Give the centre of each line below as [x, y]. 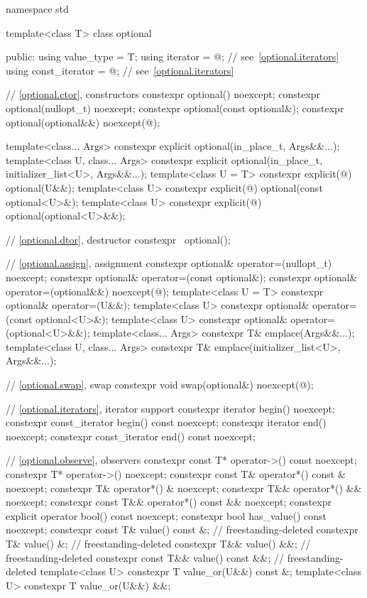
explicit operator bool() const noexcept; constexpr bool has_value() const [166, 515]
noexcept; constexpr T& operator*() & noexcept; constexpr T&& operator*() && [184, 488]
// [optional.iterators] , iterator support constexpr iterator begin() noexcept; [170, 408]
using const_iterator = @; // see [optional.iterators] [120, 70]
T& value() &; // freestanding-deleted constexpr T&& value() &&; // [158, 543]
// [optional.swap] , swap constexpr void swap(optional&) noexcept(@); [160, 385]
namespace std [37, 9]
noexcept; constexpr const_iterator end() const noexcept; [131, 436]
